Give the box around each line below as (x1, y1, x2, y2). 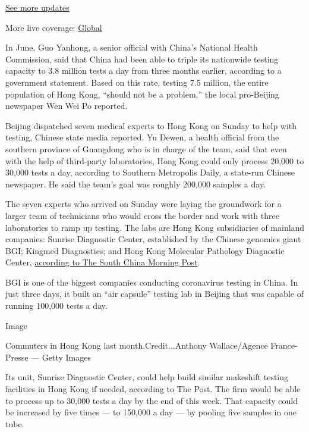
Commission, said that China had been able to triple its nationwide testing (5, 52, 279, 65)
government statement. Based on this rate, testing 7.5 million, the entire (5, 76, 269, 88)
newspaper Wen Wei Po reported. (5, 99, 128, 112)
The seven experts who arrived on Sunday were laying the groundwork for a (5, 198, 282, 210)
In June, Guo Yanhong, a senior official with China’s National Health (5, 41, 258, 54)
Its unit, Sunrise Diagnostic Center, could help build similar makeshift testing (5, 371, 289, 383)
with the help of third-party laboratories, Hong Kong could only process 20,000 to (5, 154, 304, 167)
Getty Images (42, 350, 92, 363)
